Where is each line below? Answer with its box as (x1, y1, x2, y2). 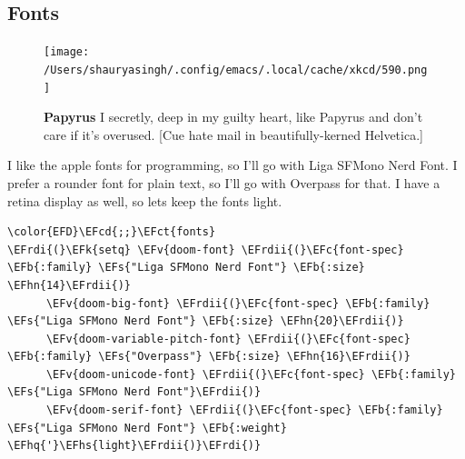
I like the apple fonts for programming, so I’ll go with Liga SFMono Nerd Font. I (7, 155, 458, 175)
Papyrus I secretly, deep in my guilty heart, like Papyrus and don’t (44, 107, 423, 126)
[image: (44, 45, 90, 59)
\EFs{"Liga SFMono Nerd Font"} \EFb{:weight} (7, 421, 287, 434)
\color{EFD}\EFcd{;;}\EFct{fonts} (7, 225, 216, 239)
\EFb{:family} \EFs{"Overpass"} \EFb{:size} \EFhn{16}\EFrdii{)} (7, 350, 411, 364)
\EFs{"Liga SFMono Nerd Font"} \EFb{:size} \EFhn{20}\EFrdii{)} (7, 314, 404, 328)
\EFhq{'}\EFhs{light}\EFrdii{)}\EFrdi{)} (7, 439, 262, 453)
